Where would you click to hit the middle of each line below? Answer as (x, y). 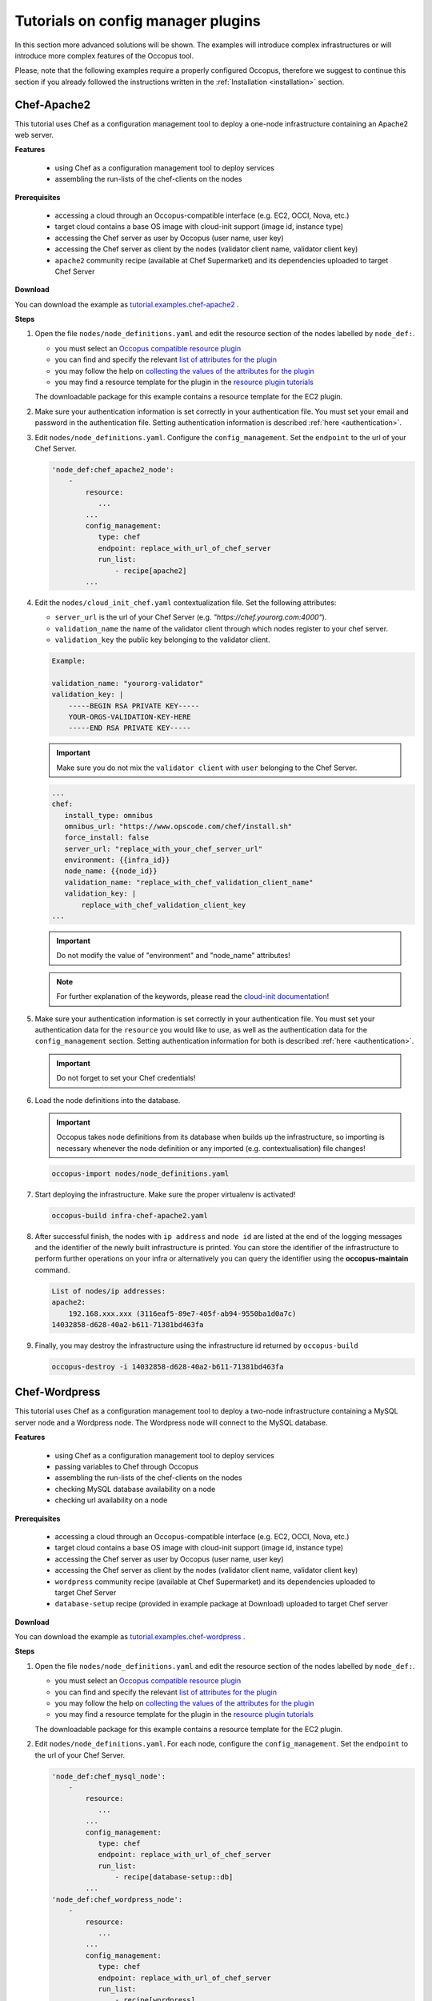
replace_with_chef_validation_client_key (164, 905)
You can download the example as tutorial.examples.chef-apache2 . (127, 304)
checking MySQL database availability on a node (135, 1489)
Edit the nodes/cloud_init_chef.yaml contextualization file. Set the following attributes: (186, 602)
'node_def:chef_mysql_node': (109, 1776)
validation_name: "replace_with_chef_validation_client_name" (189, 882)
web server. (34, 135)
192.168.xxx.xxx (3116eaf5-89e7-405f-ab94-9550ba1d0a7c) (182, 1313)
